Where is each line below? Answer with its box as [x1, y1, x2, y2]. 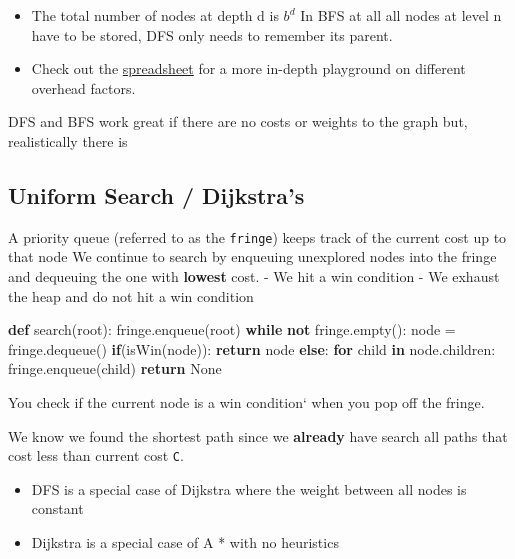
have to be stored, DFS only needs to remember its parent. [31, 24, 393, 45]
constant [31, 498, 84, 519]
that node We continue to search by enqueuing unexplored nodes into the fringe [8, 246, 497, 267]
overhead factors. [31, 77, 136, 98]
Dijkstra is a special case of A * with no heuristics [31, 532, 339, 553]
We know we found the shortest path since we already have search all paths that [8, 425, 508, 446]
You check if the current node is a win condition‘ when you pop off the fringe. [8, 391, 485, 412]
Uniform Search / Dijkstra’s [8, 179, 305, 210]
